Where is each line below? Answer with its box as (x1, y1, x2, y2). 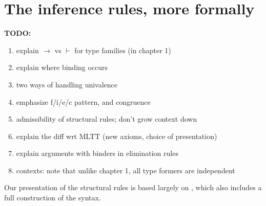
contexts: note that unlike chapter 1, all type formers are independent (16, 165, 235, 175)
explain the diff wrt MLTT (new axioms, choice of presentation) (16, 130, 217, 141)
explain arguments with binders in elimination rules (16, 148, 178, 158)
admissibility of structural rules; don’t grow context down (16, 113, 197, 124)
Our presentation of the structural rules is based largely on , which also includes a (4, 182, 262, 193)
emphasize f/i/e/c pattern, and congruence (16, 96, 151, 107)
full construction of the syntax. (4, 192, 101, 203)
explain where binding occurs (16, 62, 108, 73)
